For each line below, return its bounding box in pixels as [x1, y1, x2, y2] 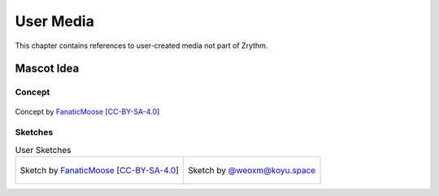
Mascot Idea [15, 62, 80, 76]
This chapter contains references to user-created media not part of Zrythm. [15, 41, 268, 50]
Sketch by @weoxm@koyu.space [188, 165, 316, 176]
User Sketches [15, 144, 72, 155]
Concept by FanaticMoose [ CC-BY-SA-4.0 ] [15, 107, 160, 116]
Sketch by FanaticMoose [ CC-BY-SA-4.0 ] [20, 165, 179, 176]
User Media [15, 12, 95, 30]
